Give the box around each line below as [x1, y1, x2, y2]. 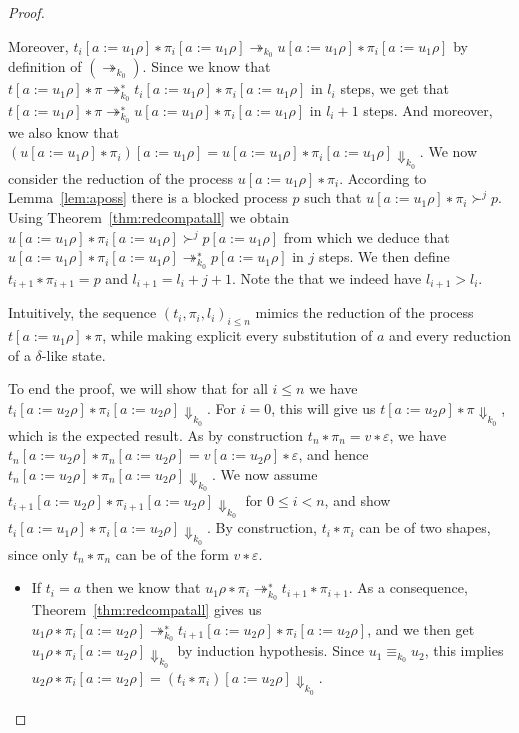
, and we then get [367, 618, 475, 639]
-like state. [41, 344, 106, 365]
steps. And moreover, [363, 100, 493, 121]
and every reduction [389, 325, 511, 346]
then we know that [85, 577, 201, 598]
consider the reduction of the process [8, 167, 234, 188]
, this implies [424, 640, 504, 661]
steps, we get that [340, 78, 450, 99]
